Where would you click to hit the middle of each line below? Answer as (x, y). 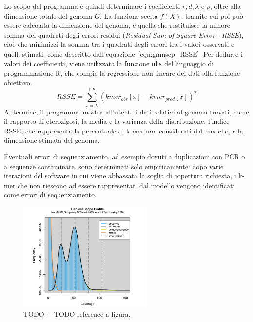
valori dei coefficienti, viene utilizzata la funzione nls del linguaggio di (109, 63)
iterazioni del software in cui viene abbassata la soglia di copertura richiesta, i (120, 176)
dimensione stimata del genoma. (52, 140)
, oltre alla (226, 6)
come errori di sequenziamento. (50, 195)
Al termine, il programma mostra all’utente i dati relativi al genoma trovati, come (126, 111)
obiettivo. (18, 82)
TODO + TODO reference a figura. (77, 313)
